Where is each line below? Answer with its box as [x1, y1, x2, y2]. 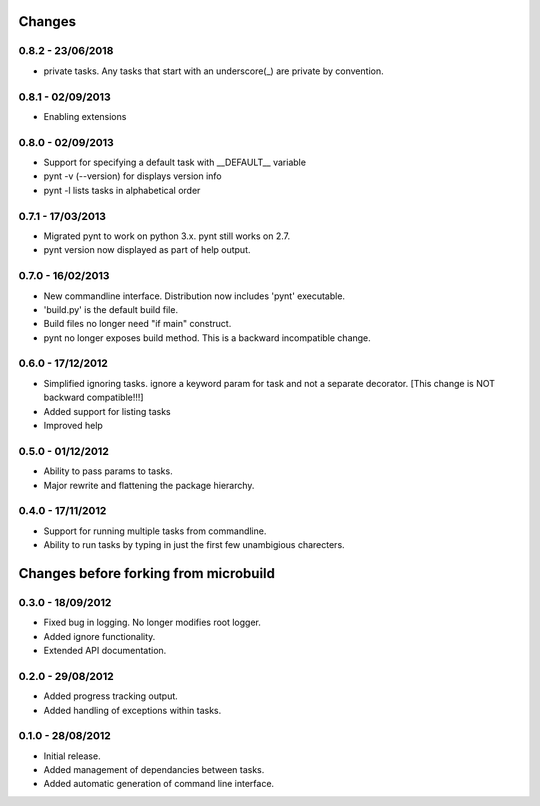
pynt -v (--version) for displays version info [43, 170, 222, 182]
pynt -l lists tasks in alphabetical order [43, 184, 201, 196]
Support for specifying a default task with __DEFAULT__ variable [43, 156, 307, 169]
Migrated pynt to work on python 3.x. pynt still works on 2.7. [43, 230, 291, 242]
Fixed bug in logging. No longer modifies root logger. [43, 616, 262, 629]
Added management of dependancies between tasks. [43, 764, 265, 776]
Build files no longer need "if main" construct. [43, 318, 232, 330]
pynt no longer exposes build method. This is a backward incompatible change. [43, 331, 372, 344]
